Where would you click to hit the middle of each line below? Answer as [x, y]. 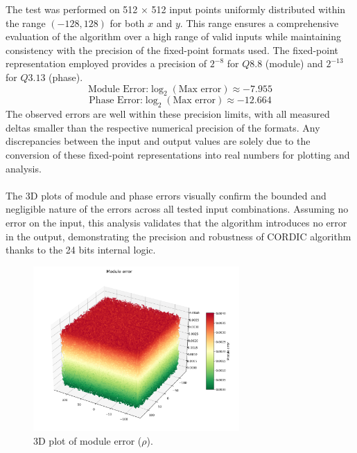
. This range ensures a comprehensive [259, 23]
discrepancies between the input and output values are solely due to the [158, 141]
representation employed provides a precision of [106, 63]
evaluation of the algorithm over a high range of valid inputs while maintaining [174, 36]
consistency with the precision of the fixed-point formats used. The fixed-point [172, 50]
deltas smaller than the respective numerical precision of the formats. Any [163, 127]
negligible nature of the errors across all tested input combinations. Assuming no [177, 209]
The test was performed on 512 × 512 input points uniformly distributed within [176, 9]
